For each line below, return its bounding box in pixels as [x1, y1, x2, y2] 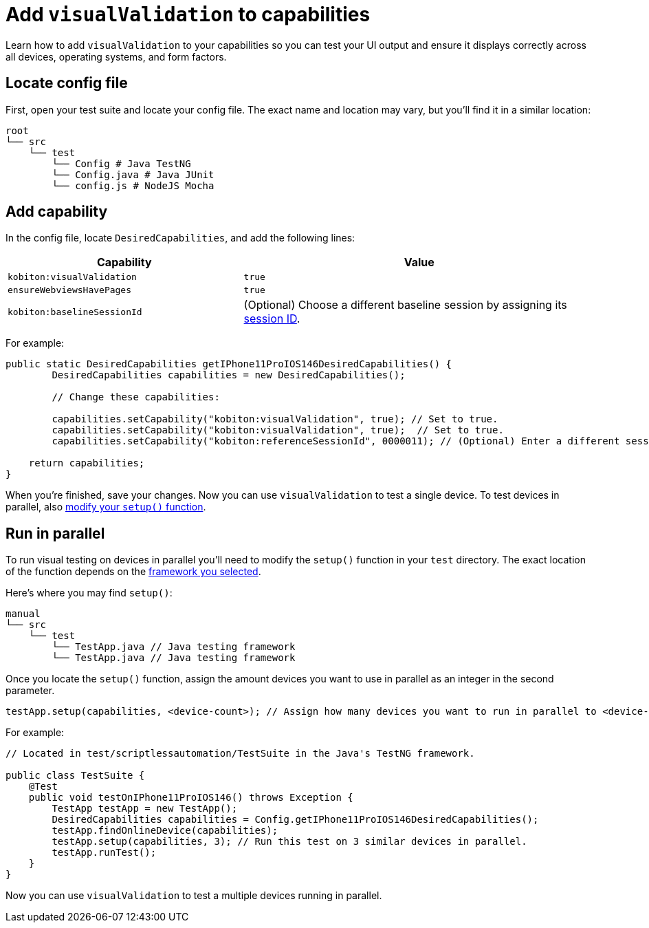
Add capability [5, 203, 108, 221]
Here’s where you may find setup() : [5, 587, 173, 599]
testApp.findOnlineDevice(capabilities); [52, 825, 278, 837]
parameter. [5, 684, 55, 697]
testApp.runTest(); [52, 847, 157, 859]
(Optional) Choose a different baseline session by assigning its [243, 298, 567, 312]
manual [5, 608, 41, 620]
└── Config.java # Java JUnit [52, 169, 214, 180]
